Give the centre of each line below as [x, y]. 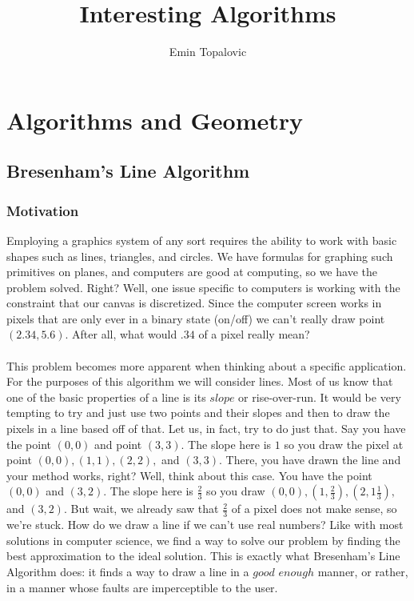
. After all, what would [121, 334]
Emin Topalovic [208, 52]
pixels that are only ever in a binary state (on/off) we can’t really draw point [196, 318]
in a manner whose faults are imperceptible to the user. [142, 587]
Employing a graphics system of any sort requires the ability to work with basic [202, 240]
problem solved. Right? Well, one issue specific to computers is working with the [203, 287]
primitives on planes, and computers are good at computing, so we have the [192, 272]
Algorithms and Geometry [155, 120]
